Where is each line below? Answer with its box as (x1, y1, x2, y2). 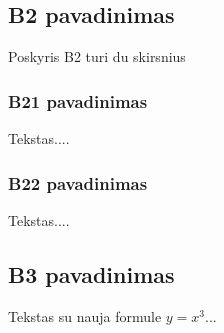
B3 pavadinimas (8, 258, 175, 289)
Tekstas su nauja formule (8, 305, 162, 326)
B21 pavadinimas (8, 88, 148, 113)
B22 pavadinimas (8, 170, 148, 195)
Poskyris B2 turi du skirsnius (8, 46, 186, 67)
